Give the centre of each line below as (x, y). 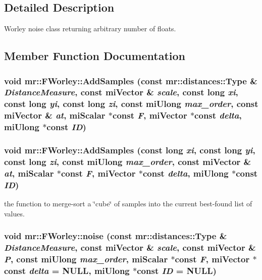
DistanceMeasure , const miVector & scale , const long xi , (121, 92)
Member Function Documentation (95, 56)
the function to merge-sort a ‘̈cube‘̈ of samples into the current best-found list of (128, 204)
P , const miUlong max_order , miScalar (86, 259)
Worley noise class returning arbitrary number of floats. (90, 29)
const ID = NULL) (177, 270)
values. (14, 213)
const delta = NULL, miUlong (67, 270)
